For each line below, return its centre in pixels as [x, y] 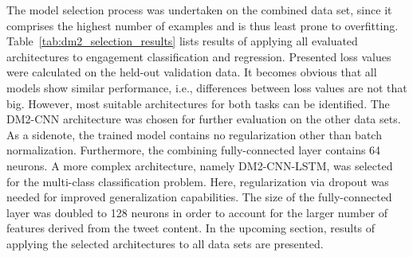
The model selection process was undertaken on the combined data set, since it [199, 10]
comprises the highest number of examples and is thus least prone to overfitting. [203, 25]
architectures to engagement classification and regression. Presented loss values [199, 56]
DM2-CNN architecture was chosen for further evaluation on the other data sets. [204, 119]
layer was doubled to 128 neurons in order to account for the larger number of [197, 212]
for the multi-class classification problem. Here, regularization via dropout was [198, 181]
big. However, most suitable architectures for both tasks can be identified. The [198, 103]
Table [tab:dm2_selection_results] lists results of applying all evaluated [182, 41]
